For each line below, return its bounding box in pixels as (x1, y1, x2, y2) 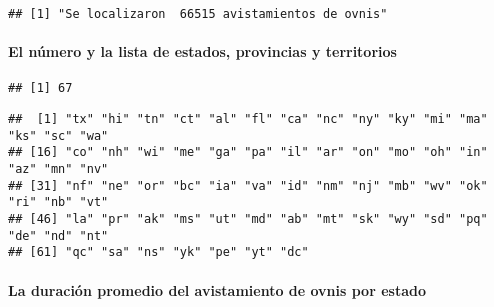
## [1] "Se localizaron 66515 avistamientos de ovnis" (8, 7, 388, 21)
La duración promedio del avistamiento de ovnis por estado (8, 279, 426, 300)
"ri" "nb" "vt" (8, 195, 109, 210)
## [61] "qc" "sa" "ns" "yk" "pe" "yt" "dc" (8, 245, 309, 260)
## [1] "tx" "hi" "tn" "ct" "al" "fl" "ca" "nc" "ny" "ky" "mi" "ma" (8, 112, 488, 127)
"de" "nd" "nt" (8, 228, 109, 243)
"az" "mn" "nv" (8, 162, 109, 177)
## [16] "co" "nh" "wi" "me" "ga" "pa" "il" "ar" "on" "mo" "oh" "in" (8, 145, 488, 160)
